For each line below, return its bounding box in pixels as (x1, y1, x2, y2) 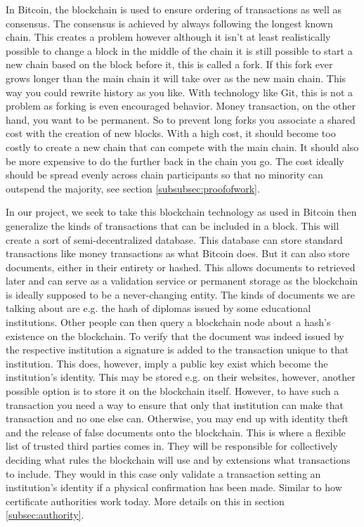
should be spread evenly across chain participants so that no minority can (6, 167, 323, 182)
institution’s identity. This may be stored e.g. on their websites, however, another (6, 370, 356, 384)
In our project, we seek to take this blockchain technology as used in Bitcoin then (6, 204, 357, 219)
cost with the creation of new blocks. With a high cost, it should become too (6, 126, 336, 141)
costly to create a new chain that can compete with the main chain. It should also (6, 139, 359, 154)
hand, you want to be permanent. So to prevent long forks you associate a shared (6, 112, 356, 126)
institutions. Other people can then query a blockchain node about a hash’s (6, 315, 331, 330)
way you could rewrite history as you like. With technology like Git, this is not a (6, 84, 353, 99)
